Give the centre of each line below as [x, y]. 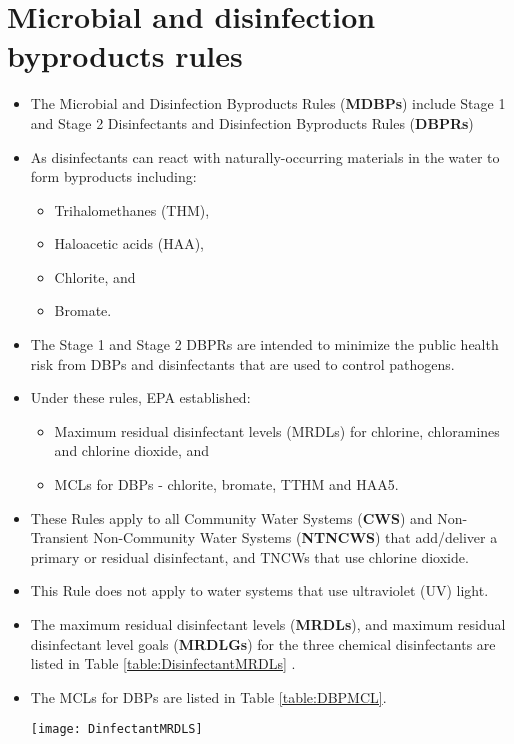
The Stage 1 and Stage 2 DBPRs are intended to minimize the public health [264, 344]
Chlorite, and [95, 276]
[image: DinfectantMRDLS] [116, 729]
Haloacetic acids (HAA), [129, 243]
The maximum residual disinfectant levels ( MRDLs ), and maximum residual [268, 624]
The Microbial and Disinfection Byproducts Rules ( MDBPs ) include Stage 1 [268, 103]
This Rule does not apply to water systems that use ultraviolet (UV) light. [259, 590]
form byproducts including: [113, 176]
